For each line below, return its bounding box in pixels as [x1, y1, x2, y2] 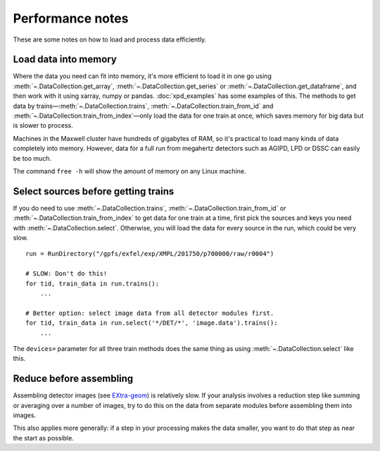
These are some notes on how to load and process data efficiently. [13, 35, 207, 44]
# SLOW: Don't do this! [25, 270, 108, 278]
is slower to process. [13, 121, 73, 130]
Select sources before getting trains [13, 185, 175, 197]
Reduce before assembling [13, 373, 134, 385]
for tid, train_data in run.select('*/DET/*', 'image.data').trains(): [25, 319, 278, 327]
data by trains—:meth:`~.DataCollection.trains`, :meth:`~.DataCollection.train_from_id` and [13, 101, 274, 110]
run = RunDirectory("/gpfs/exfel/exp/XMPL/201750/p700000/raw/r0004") [25, 250, 274, 258]
